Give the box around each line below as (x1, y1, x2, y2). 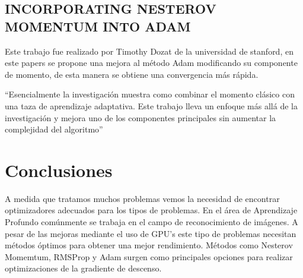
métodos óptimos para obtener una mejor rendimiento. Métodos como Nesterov (5, 239, 293, 251)
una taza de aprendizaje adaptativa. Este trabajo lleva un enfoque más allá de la (5, 99, 298, 112)
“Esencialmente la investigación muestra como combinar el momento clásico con (5, 88, 295, 100)
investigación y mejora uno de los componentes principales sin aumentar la (5, 111, 276, 124)
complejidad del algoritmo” (5, 123, 103, 135)
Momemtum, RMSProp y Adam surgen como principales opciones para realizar (5, 250, 293, 263)
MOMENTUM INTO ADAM (5, 17, 191, 35)
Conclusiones (5, 157, 113, 182)
